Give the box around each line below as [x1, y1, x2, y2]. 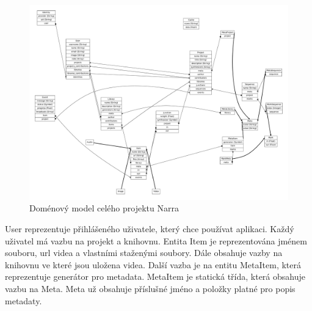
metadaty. [5, 294, 42, 307]
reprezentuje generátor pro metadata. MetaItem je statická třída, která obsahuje [5, 270, 305, 283]
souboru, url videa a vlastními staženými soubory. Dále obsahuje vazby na [5, 246, 283, 259]
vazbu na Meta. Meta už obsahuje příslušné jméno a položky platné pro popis [5, 282, 296, 295]
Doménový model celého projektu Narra [29, 202, 179, 214]
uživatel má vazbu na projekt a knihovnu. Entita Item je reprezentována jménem [5, 234, 307, 247]
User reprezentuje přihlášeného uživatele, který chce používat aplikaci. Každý [5, 222, 294, 235]
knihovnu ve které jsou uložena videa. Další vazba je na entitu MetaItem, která [5, 258, 301, 271]
